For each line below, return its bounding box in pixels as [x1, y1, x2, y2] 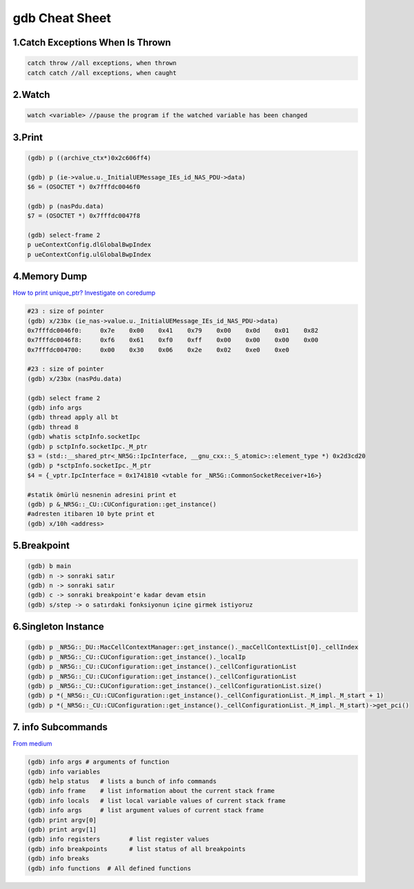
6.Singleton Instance [12, 621, 105, 633]
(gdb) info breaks [27, 854, 90, 863]
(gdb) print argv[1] [27, 825, 97, 834]
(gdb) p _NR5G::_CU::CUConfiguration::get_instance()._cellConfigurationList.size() [27, 682, 322, 690]
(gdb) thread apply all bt [27, 413, 119, 421]
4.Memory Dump [12, 271, 88, 282]
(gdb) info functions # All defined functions [27, 864, 191, 872]
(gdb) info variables [27, 768, 101, 776]
